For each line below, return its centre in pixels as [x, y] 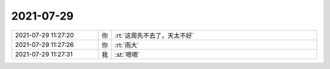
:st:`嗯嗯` [127, 54]
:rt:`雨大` [127, 45]
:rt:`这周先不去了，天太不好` [154, 35]
